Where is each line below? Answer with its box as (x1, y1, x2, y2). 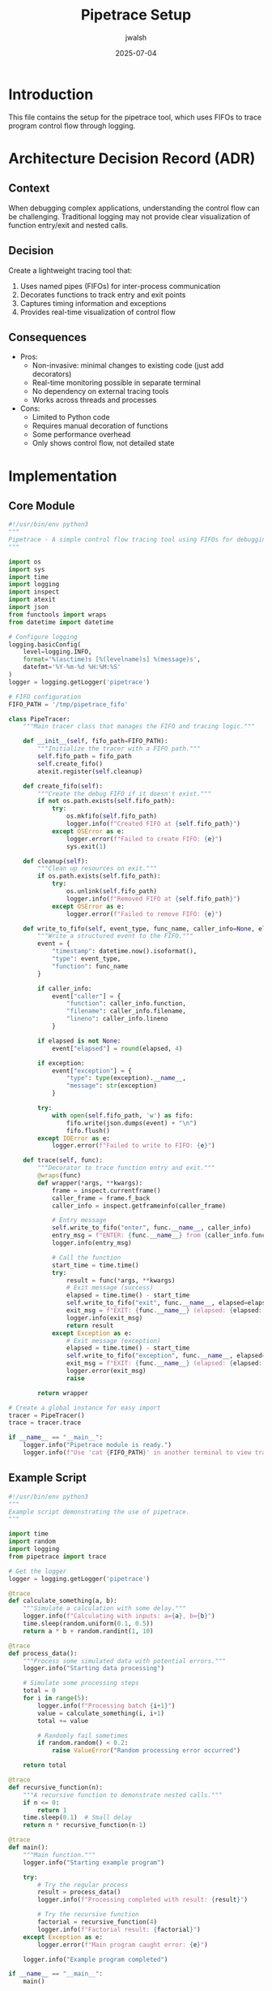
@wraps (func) (37, 1172, 82, 1180)
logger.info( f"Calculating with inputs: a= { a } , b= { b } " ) (23, 1612, 216, 1621)
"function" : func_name (51, 962, 129, 970)
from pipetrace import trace (8, 1553, 107, 1561)
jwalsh (125, 32, 147, 42)
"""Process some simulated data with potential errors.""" (23, 1656, 227, 1665)
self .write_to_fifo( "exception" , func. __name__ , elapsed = (66, 1352, 266, 1360)
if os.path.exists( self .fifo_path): (37, 872, 161, 880)
